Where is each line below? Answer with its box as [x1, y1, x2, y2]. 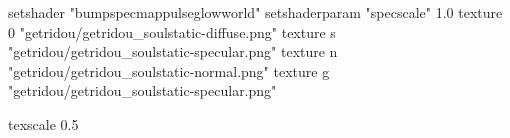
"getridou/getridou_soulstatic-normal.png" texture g [8, 60, 330, 81]
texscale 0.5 [8, 113, 79, 134]
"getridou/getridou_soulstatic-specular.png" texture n [8, 41, 338, 62]
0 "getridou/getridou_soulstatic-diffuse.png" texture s [8, 21, 336, 42]
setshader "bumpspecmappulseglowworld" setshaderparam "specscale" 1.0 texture [8, 2, 503, 22]
